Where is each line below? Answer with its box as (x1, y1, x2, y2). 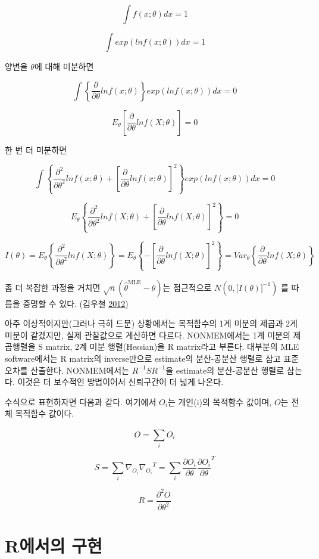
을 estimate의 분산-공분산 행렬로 (165, 364, 284, 376)
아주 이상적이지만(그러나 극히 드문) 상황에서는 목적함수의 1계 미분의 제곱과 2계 (5, 317, 298, 330)
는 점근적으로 (162, 281, 212, 293)
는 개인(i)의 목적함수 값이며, (167, 395, 272, 408)
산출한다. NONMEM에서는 (30, 364, 130, 376)
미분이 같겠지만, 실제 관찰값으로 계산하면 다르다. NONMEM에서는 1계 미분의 (5, 328, 290, 341)
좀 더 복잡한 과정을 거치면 (5, 281, 101, 293)
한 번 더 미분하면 (5, 143, 67, 156)
